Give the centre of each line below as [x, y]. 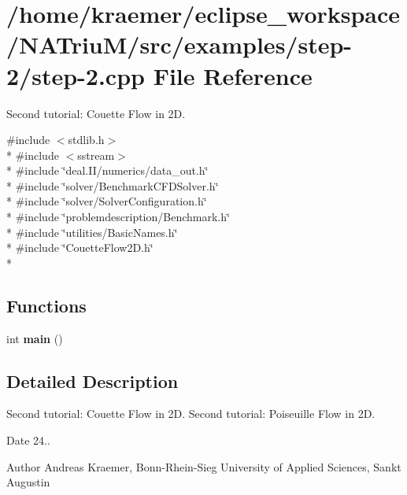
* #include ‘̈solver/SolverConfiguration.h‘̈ [107, 201]
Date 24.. [28, 440]
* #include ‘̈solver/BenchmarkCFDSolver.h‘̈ [113, 185]
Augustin [28, 482]
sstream [96, 155]
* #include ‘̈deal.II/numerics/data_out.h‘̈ [107, 170]
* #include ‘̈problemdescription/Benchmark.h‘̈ [118, 217]
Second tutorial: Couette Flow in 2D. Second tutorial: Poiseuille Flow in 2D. [191, 414]
